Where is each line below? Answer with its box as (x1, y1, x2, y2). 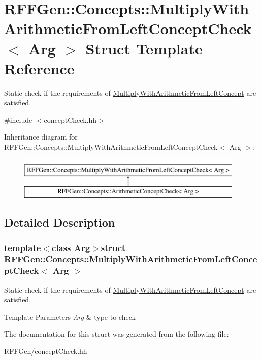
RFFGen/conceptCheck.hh (4, 346, 87, 356)
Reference (4, 58, 75, 78)
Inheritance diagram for (4, 131, 78, 142)
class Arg (51, 241, 90, 254)
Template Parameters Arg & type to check (4, 311, 136, 322)
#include (4, 114, 32, 125)
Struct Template (85, 38, 203, 59)
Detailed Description (4, 214, 115, 230)
